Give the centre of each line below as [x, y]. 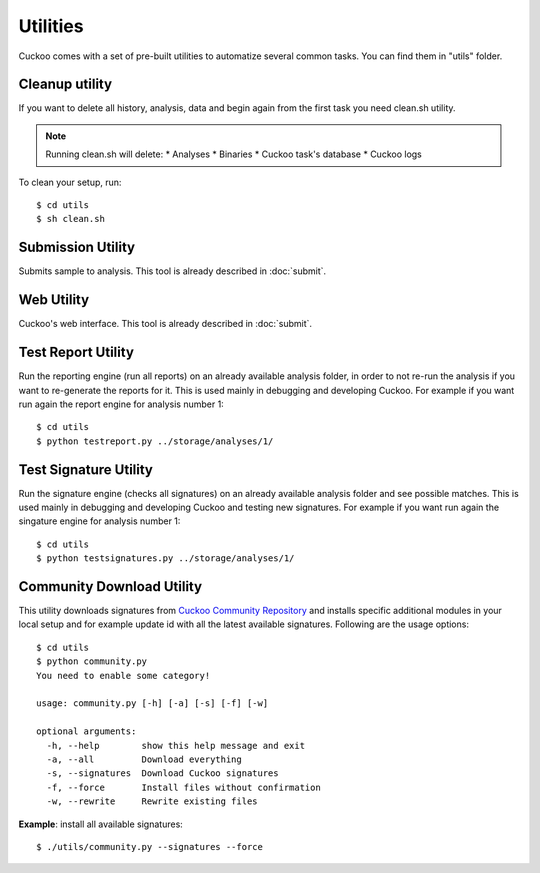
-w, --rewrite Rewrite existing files [152, 801]
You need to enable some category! [123, 675]
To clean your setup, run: [70, 182]
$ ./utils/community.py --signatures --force [150, 846]
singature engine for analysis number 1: [99, 521]
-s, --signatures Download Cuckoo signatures [162, 773]
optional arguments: [86, 731]
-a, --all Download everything [144, 759]
